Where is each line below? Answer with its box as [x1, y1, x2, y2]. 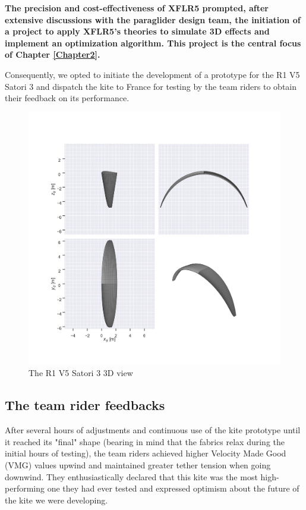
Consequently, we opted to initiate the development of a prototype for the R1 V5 [5, 68, 300, 80]
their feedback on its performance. [5, 92, 130, 104]
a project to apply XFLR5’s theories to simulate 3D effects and [5, 25, 270, 37]
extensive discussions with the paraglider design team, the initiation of [5, 13, 301, 26]
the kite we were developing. [5, 493, 108, 506]
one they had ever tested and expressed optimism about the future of [47, 482, 299, 495]
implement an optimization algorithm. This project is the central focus [5, 36, 301, 49]
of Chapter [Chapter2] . [5, 48, 100, 61]
